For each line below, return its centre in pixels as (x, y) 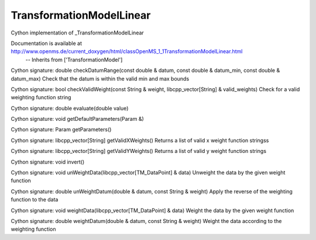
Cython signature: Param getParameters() (61, 130)
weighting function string (41, 98)
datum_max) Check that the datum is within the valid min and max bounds (100, 78)
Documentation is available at (46, 43)
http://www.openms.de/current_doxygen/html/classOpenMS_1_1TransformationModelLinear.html (127, 51)
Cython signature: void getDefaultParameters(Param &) (78, 119)
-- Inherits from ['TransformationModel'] (74, 60)
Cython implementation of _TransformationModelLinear (78, 33)
